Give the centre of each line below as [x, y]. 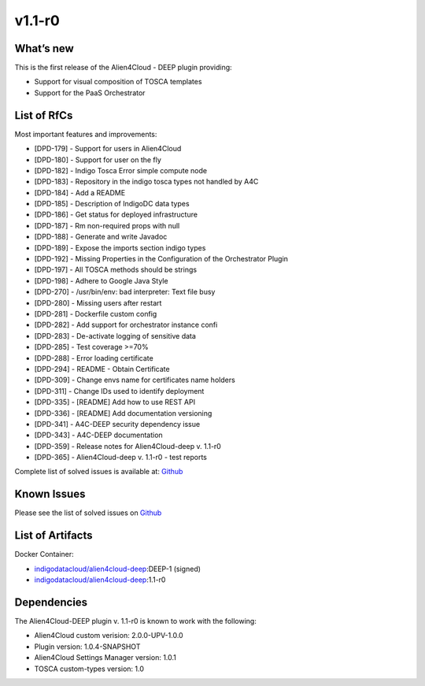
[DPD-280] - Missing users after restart [98, 302]
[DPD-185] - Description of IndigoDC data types [112, 204]
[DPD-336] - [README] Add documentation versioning [123, 413]
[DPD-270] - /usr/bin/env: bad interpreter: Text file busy [125, 292]
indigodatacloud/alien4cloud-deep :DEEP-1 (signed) [117, 569]
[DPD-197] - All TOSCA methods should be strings [115, 270]
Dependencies [51, 602]
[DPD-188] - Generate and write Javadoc [101, 237]
